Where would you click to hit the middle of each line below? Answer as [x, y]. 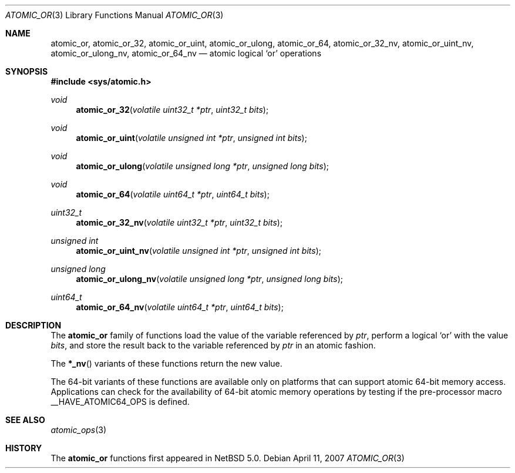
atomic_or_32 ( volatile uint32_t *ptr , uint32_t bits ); [172, 110]
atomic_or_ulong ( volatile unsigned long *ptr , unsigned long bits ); [203, 166]
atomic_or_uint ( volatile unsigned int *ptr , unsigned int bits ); [191, 138]
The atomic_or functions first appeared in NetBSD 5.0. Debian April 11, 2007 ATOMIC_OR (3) [228, 458]
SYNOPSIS [27, 71]
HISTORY [24, 448]
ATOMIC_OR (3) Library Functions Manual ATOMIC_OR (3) [115, 15]
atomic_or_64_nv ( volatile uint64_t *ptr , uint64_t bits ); [180, 307]
